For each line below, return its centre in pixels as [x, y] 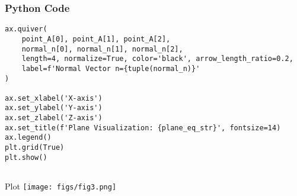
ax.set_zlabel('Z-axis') [54, 118]
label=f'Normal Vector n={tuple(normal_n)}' [111, 68]
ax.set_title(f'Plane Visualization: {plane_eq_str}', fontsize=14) [143, 128]
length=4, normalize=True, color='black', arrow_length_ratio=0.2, [157, 59]
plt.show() [26, 157]
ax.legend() [28, 138]
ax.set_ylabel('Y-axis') [54, 108]
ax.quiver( [26, 29]
